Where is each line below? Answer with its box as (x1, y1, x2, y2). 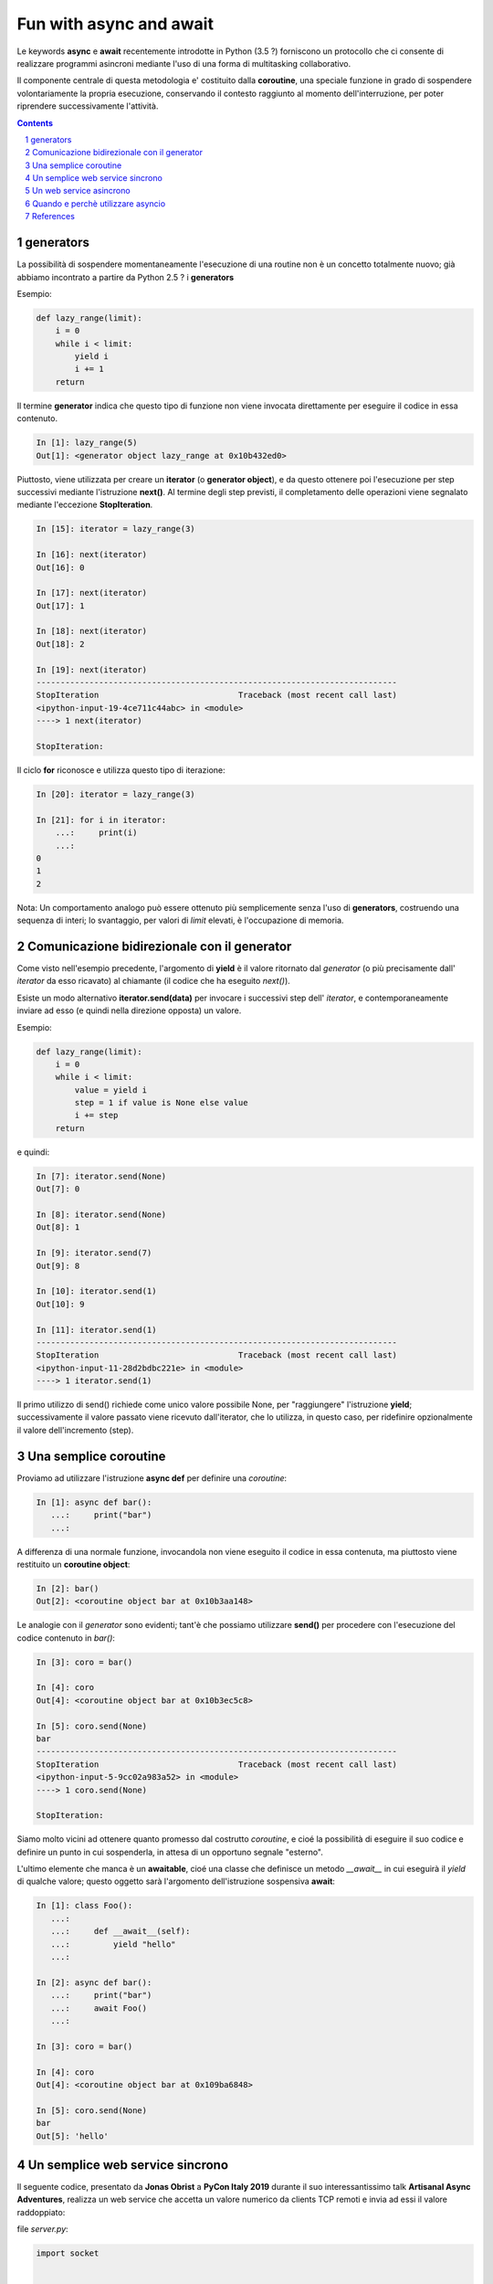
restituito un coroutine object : (16, 1559, 131, 1570)
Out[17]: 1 (36, 600, 85, 611)
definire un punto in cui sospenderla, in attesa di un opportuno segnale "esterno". (16, 1846, 324, 1857)
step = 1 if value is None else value (74, 1097, 248, 1108)
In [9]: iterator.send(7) (36, 1248, 152, 1258)
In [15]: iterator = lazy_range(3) (36, 523, 195, 534)
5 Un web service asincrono (25, 185, 131, 196)
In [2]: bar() (36, 1583, 100, 1593)
